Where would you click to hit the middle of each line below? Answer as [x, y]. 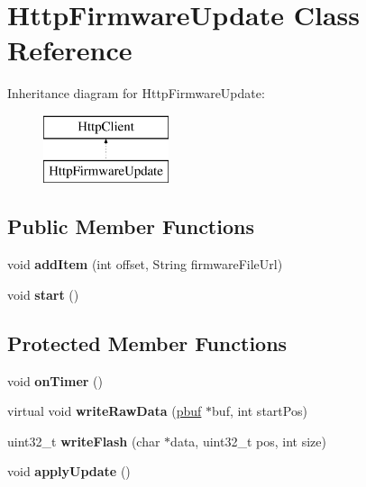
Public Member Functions [131, 226]
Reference [70, 50]
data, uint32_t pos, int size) [248, 441]
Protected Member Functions [147, 343]
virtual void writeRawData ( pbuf [105, 411]
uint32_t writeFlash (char [84, 441]
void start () [43, 294]
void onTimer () [55, 380]
